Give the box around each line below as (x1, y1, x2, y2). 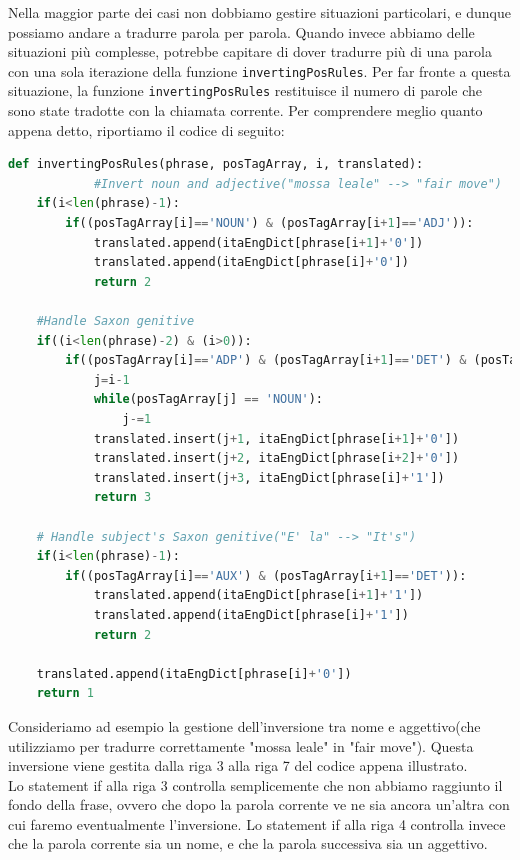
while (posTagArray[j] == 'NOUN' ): (93, 392, 324, 407)
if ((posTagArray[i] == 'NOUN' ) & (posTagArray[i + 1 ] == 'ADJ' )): (65, 216, 474, 231)
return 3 (93, 490, 152, 505)
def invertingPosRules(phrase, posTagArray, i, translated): (8, 157, 424, 172)
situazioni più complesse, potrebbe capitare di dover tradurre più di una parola (8, 41, 492, 62)
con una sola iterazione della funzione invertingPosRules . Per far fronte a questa (8, 60, 511, 81)
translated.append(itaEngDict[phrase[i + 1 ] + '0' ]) (93, 235, 424, 250)
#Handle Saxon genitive (36, 314, 195, 329)
